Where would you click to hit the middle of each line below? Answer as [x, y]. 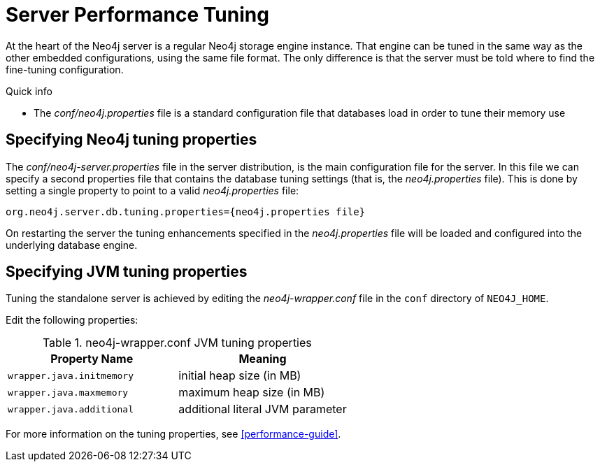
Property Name [92, 359]
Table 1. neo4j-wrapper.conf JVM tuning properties [177, 343]
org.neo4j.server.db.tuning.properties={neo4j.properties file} [186, 211]
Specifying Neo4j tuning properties [131, 140]
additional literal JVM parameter [263, 409]
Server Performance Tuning [137, 15]
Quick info [29, 91]
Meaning [263, 359]
